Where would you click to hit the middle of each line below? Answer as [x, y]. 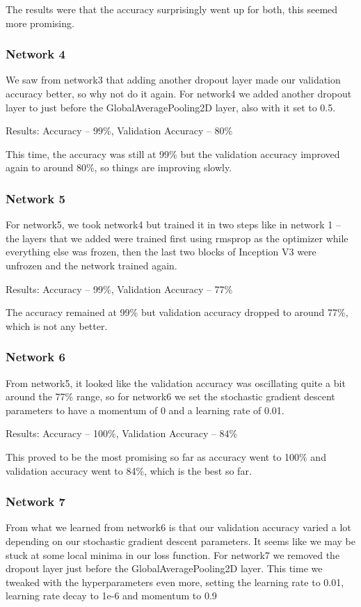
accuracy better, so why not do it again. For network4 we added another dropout [179, 93]
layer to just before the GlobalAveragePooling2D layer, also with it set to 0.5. [171, 107]
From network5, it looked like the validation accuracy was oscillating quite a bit [176, 383]
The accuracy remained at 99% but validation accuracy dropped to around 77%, [177, 312]
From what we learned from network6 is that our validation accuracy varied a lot [178, 527]
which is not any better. [57, 325]
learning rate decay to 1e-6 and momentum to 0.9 [111, 596]
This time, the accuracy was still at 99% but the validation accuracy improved [173, 153]
